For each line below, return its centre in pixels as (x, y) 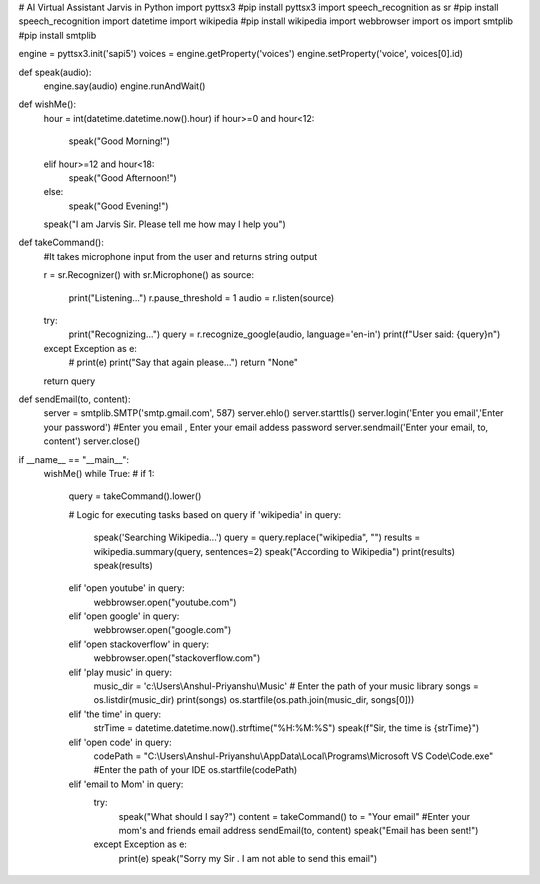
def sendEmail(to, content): (74, 399)
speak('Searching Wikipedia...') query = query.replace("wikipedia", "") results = (257, 537)
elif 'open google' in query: (124, 616)
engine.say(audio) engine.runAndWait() (124, 86)
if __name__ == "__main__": (74, 459)
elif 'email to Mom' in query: (126, 784)
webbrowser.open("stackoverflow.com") (177, 658)
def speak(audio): (55, 72)
